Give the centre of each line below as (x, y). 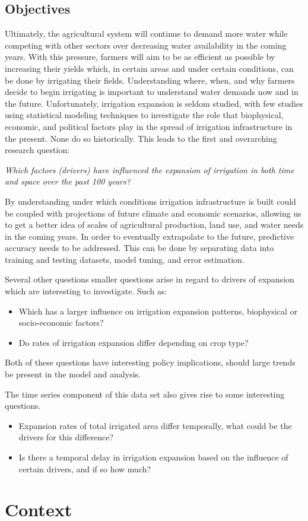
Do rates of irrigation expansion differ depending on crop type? (134, 342)
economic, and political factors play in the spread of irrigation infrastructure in (149, 126)
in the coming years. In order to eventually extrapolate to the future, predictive (150, 236)
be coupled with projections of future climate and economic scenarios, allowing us (153, 213)
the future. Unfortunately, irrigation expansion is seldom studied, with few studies (154, 103)
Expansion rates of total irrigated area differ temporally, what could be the (155, 425)
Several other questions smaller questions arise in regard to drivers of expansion (150, 279)
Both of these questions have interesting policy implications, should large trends (150, 362)
